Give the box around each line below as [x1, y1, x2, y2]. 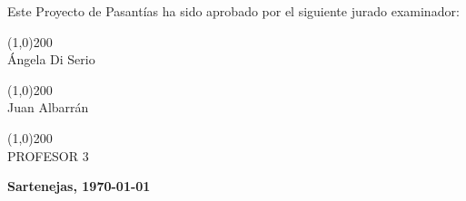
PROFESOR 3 [7, 146, 89, 165]
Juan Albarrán [7, 98, 89, 117]
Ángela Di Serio [7, 50, 95, 69]
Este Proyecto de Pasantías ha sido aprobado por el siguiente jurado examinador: [7, 2, 460, 20]
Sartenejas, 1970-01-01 [7, 177, 151, 196]
